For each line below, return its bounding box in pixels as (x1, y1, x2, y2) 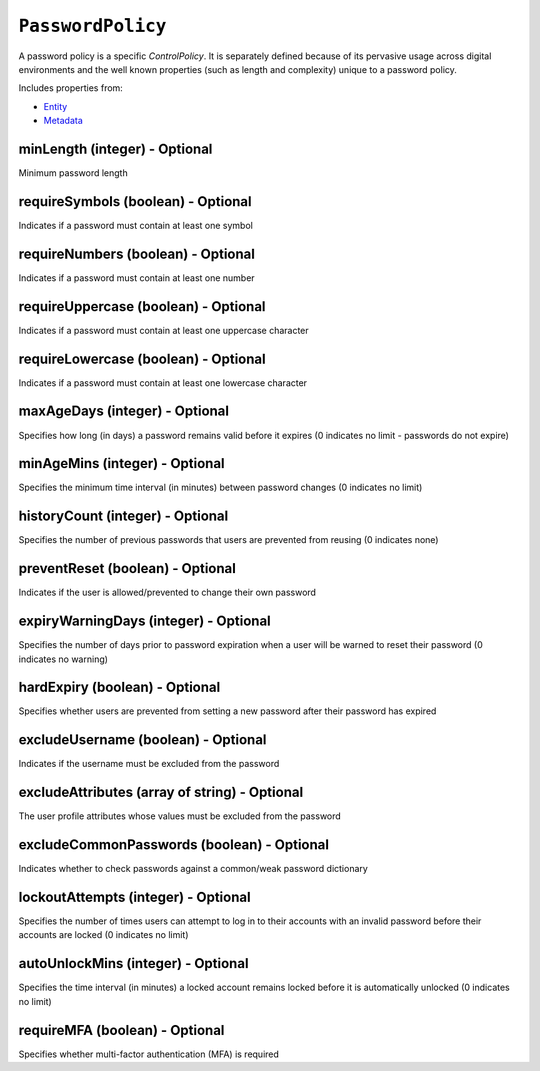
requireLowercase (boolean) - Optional (18, 350, 266, 367)
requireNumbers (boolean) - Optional (18, 245, 255, 262)
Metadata (43, 115, 84, 127)
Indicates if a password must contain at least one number (18, 271, 255, 284)
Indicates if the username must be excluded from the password (18, 758, 280, 770)
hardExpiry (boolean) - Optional (18, 679, 221, 696)
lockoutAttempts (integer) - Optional (18, 889, 251, 905)
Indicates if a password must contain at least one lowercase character (18, 376, 308, 389)
